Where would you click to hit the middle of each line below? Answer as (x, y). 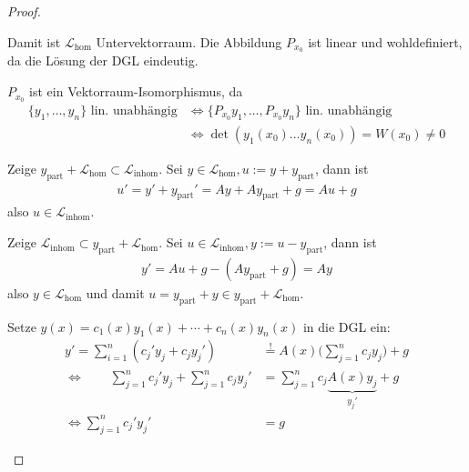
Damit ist (34, 41)
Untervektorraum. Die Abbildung (189, 41)
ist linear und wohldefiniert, (385, 41)
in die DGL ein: (347, 326)
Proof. (24, 11)
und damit (115, 292)
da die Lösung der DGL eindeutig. (103, 60)
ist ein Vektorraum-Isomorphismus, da (136, 91)
